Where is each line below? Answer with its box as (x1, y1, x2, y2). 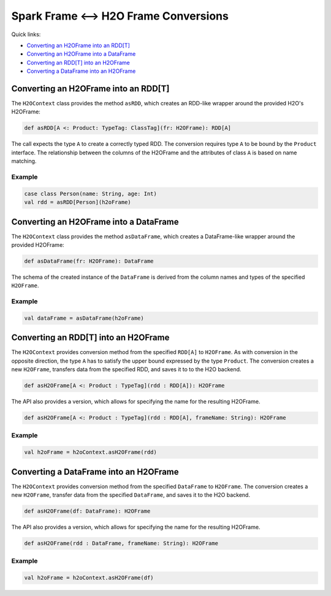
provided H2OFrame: (11, 241, 64, 248)
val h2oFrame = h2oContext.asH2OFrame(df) (24, 575, 154, 581)
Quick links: (11, 31, 41, 38)
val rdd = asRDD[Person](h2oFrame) (24, 199, 131, 206)
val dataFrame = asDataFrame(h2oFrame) (24, 314, 144, 322)
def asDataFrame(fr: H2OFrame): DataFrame (24, 257, 154, 265)
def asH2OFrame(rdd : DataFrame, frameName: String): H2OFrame (24, 540, 219, 547)
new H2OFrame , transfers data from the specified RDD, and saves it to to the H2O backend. (11, 366, 242, 373)
